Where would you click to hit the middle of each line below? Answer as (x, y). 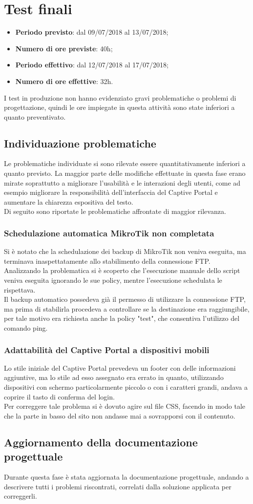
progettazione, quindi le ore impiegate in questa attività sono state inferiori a (119, 107)
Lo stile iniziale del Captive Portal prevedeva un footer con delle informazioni (120, 367)
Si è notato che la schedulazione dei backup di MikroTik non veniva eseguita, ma (125, 251)
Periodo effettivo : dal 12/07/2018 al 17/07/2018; (92, 65)
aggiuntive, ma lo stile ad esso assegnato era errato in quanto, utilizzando (114, 377)
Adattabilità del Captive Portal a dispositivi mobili (107, 349)
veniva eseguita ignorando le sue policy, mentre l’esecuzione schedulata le (113, 280)
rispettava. (20, 289)
